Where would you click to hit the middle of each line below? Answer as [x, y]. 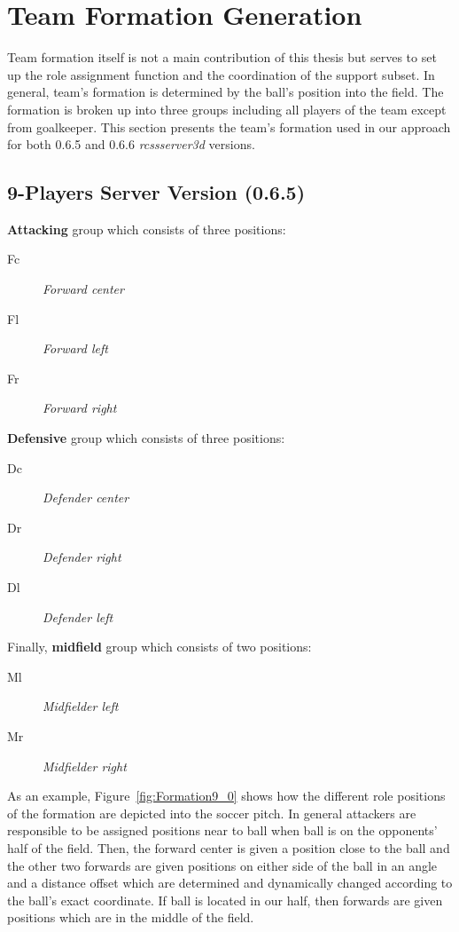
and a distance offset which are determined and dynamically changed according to [230, 883]
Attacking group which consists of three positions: [147, 229]
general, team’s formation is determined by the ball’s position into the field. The [226, 92]
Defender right [82, 557]
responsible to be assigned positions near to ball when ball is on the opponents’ [222, 830]
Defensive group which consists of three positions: [146, 438]
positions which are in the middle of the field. [131, 917]
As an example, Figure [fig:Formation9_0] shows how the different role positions [226, 796]
